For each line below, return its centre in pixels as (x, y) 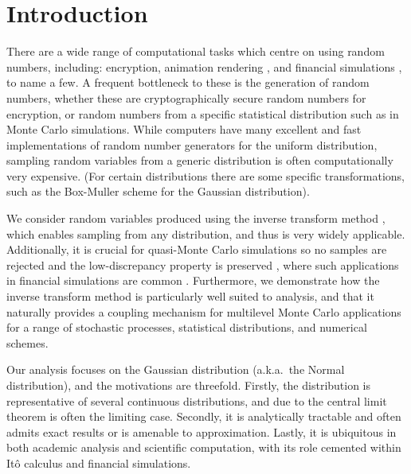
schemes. (27, 342)
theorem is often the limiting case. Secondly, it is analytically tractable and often (204, 416)
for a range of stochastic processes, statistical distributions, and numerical (187, 327)
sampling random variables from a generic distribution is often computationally (200, 160)
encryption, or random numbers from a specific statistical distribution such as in (203, 113)
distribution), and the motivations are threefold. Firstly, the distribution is (189, 385)
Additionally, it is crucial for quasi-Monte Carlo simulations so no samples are (197, 249)
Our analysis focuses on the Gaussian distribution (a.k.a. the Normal (176, 369)
